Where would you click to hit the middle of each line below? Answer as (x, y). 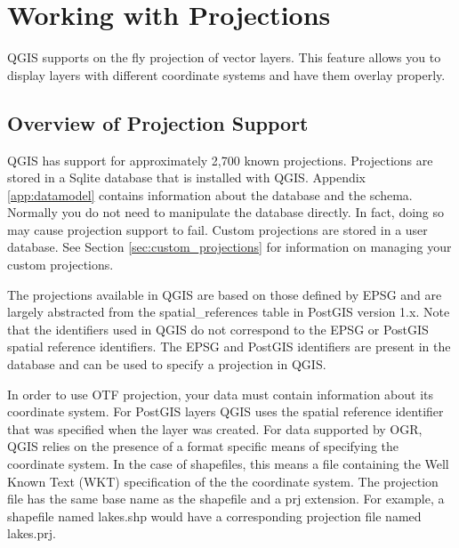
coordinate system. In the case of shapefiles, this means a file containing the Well (228, 464)
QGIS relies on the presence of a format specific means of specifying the (203, 446)
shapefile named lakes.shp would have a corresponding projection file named (214, 516)
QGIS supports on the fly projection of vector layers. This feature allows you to (224, 57)
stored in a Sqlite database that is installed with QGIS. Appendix (186, 177)
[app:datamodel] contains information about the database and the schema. (210, 194)
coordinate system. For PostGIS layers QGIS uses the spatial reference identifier (225, 411)
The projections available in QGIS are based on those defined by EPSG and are (225, 294)
